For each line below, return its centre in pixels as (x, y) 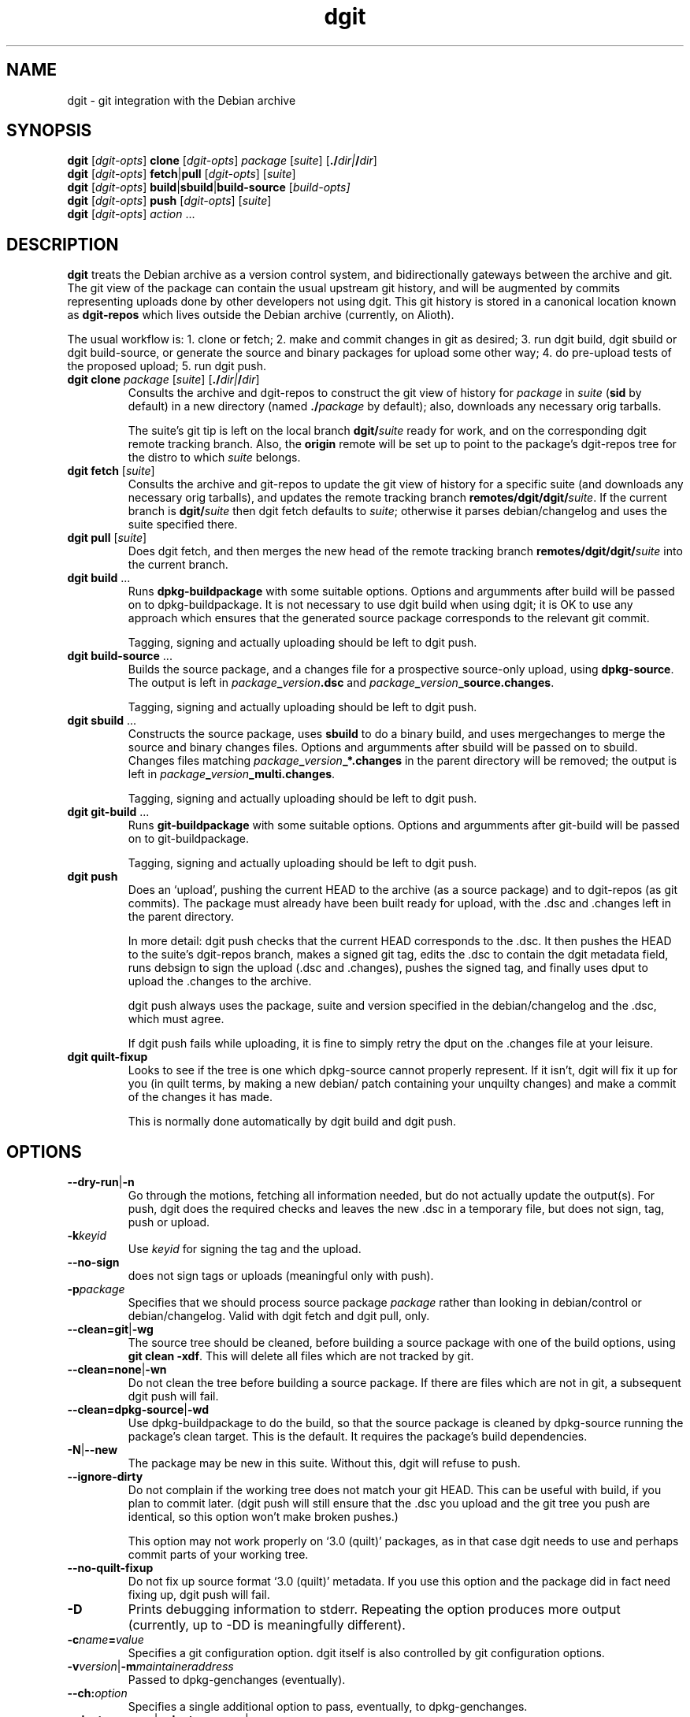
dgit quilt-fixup (108, 1057)
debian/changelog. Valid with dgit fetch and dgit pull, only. (279, 1316)
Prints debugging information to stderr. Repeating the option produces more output (374, 1609)
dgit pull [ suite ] (107, 538)
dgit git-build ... (108, 812)
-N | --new (93, 1450)
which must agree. (176, 1019)
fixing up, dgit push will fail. (199, 1595)
